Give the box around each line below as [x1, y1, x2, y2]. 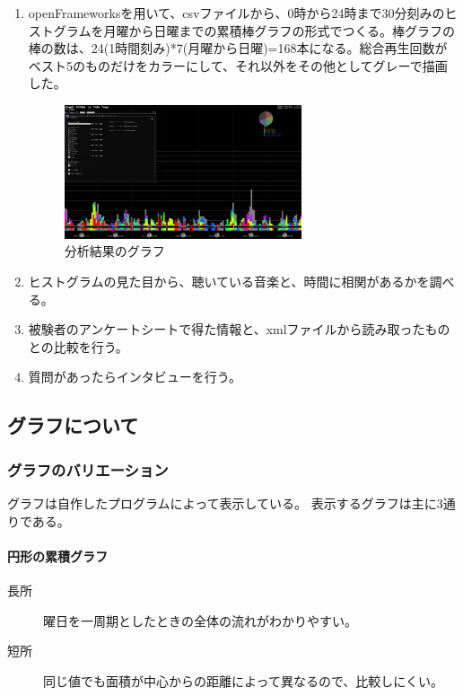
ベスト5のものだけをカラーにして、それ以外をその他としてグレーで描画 [28, 56, 448, 75]
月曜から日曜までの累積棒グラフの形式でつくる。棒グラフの [103, 21, 456, 40]
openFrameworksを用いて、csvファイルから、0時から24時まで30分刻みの [28, 4, 445, 22]
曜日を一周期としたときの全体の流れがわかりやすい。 [43, 611, 357, 630]
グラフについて [7, 411, 139, 439]
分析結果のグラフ [64, 242, 165, 260]
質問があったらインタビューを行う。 [28, 367, 241, 386]
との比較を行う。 [28, 337, 128, 356]
